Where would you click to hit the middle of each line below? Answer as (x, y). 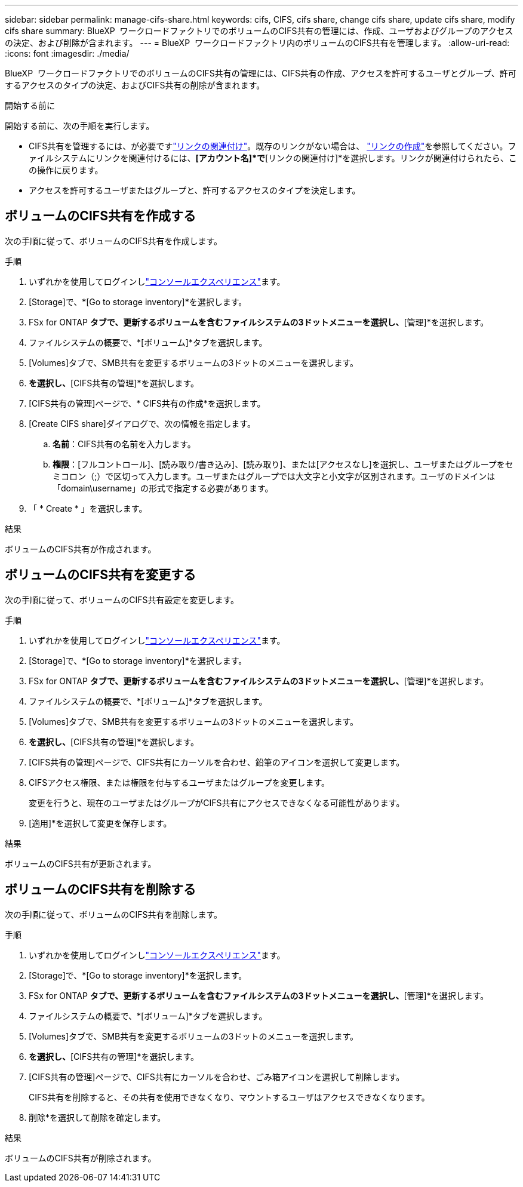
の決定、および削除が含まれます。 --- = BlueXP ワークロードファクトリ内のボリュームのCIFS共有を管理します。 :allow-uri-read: (257, 43)
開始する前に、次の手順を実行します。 (80, 126)
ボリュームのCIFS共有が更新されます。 (81, 863)
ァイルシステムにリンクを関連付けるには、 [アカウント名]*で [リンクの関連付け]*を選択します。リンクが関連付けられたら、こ (273, 158)
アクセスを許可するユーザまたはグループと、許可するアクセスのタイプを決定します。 (195, 190)
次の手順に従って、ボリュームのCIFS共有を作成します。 (114, 241)
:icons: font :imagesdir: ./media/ (67, 53)
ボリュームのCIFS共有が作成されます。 (81, 549)
